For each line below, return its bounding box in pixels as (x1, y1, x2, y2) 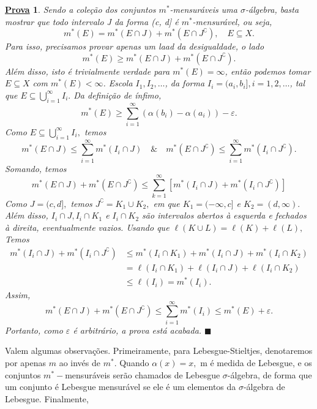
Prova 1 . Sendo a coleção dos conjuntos (5, 3, 156, 15)
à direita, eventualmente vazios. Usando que (5, 220, 170, 233)
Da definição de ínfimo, (73, 88, 162, 101)
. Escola (103, 77, 133, 89)
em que (153, 197, 180, 209)
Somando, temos (5, 162, 67, 174)
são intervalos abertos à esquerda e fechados (142, 209, 307, 222)
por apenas (5, 356, 47, 369)
